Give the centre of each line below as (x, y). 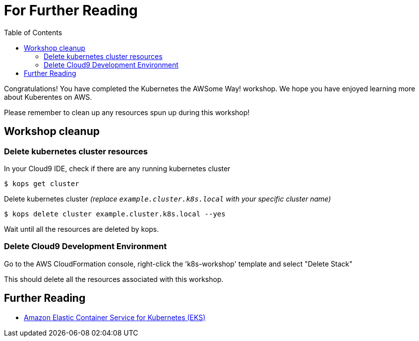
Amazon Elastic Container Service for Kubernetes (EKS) (115, 317)
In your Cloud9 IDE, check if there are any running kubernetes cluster (117, 168)
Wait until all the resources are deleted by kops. (82, 229)
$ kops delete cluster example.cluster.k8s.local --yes (115, 214)
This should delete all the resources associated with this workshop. (114, 279)
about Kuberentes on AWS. (48, 97)
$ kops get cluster (42, 183)
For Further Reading (71, 10)
